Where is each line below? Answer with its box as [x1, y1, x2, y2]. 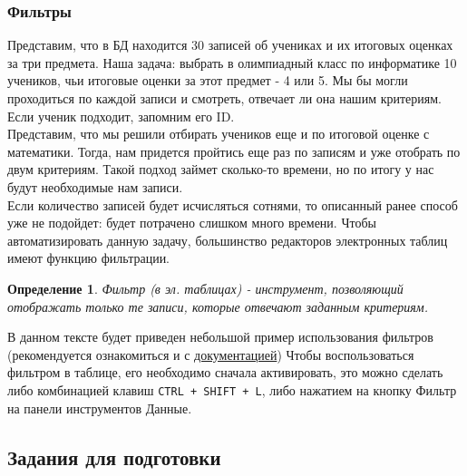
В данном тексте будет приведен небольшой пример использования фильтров [7, 327, 433, 346]
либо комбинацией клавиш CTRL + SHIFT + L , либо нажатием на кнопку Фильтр [7, 380, 457, 399]
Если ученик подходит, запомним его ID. [7, 106, 235, 125]
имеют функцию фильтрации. [7, 248, 170, 267]
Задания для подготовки [7, 442, 221, 471]
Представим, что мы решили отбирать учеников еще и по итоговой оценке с [7, 124, 430, 143]
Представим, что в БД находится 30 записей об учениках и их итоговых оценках [7, 35, 453, 54]
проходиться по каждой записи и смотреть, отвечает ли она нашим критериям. [7, 89, 442, 107]
